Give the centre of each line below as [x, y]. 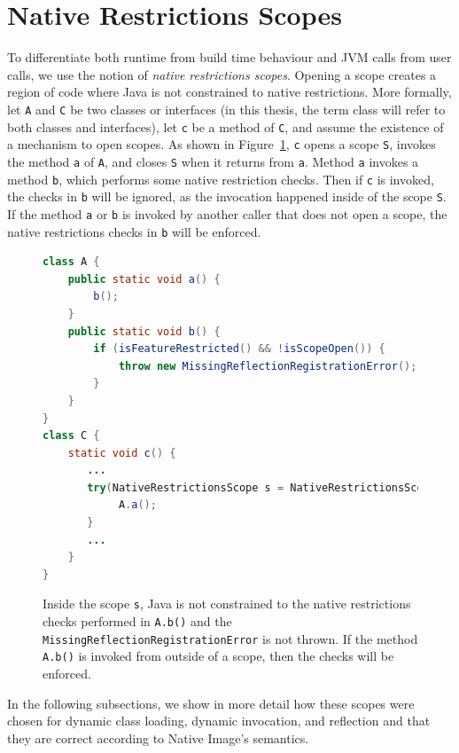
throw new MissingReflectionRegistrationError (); [268, 366]
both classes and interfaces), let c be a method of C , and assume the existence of [226, 126]
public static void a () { [144, 279]
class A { [71, 262]
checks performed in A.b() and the [137, 621]
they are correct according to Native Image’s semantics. [158, 737]
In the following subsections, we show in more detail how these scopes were [211, 703]
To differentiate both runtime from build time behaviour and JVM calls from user [229, 57]
